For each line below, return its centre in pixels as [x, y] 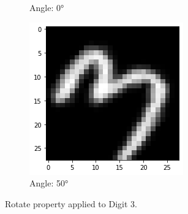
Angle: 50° [49, 183]
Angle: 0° [47, 7]
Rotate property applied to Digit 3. [71, 203]
